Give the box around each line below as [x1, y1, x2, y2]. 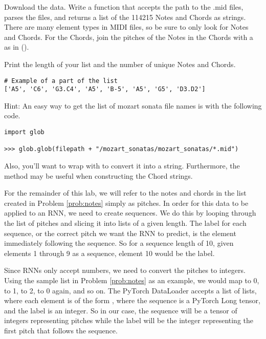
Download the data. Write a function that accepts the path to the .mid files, [4, 2, 243, 12]
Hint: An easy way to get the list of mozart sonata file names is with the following [4, 100, 262, 111]
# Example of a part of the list [4, 77, 118, 84]
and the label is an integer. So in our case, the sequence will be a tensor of [4, 305, 237, 315]
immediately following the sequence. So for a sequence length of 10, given [4, 238, 234, 248]
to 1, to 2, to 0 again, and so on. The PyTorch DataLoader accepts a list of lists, [4, 285, 257, 295]
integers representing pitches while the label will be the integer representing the [4, 315, 254, 326]
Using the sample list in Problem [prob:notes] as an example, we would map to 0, [4, 274, 259, 285]
